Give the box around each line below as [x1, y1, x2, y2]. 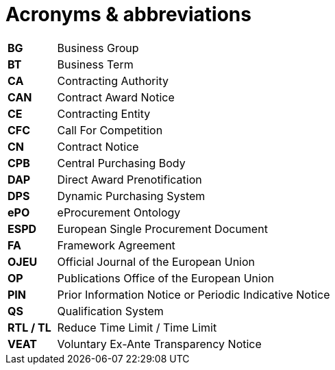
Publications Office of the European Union [57, 271, 274, 285]
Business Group [57, 40, 139, 55]
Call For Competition [57, 123, 163, 137]
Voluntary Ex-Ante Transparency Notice [57, 336, 262, 351]
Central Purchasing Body [57, 156, 186, 170]
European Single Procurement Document [57, 221, 268, 236]
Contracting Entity [57, 106, 151, 121]
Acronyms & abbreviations [5, 3, 251, 26]
